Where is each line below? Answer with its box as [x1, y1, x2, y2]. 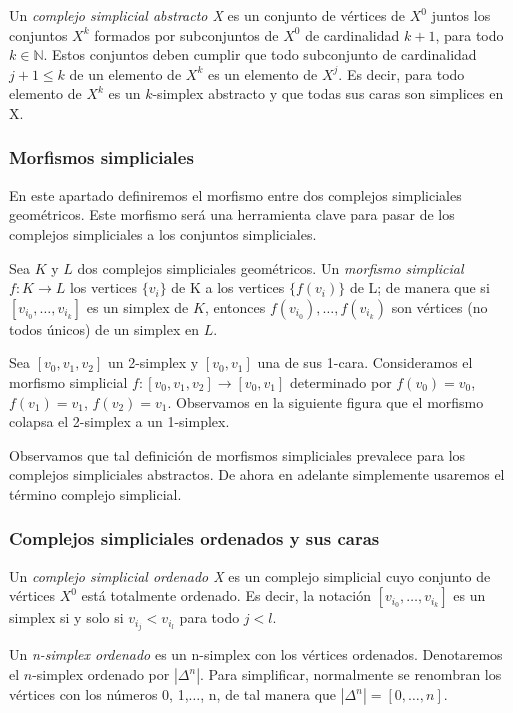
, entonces [204, 296, 266, 317]
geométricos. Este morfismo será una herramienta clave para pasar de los [9, 204, 455, 225]
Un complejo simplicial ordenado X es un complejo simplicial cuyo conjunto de [9, 565, 491, 586]
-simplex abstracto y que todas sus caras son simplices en [152, 83, 504, 104]
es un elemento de [207, 63, 318, 84]
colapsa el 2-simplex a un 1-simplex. [9, 411, 230, 432]
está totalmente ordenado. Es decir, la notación [81, 585, 371, 606]
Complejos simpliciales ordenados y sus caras [9, 526, 380, 551]
